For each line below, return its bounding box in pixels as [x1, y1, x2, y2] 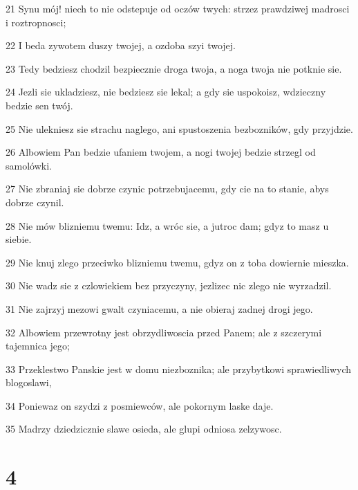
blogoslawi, [6, 375, 52, 390]
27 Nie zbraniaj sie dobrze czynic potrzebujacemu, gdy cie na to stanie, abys [6, 181, 329, 196]
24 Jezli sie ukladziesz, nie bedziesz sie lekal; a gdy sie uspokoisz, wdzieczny [6, 84, 326, 99]
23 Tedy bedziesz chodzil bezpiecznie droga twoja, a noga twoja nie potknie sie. [6, 61, 342, 75]
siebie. [6, 232, 32, 246]
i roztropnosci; [6, 15, 66, 29]
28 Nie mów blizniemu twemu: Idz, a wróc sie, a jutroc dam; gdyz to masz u [6, 218, 329, 233]
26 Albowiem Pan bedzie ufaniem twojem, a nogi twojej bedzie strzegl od [6, 145, 316, 159]
